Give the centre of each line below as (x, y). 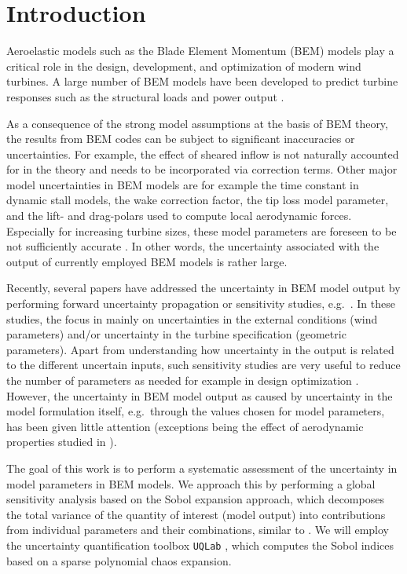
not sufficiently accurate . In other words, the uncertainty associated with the (193, 246)
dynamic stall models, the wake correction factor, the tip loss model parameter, (198, 200)
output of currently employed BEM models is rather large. (147, 261)
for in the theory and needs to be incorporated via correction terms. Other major (202, 169)
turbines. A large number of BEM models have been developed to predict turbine (202, 81)
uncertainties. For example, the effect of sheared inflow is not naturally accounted (203, 154)
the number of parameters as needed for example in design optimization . (183, 380)
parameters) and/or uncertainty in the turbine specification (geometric (176, 334)
